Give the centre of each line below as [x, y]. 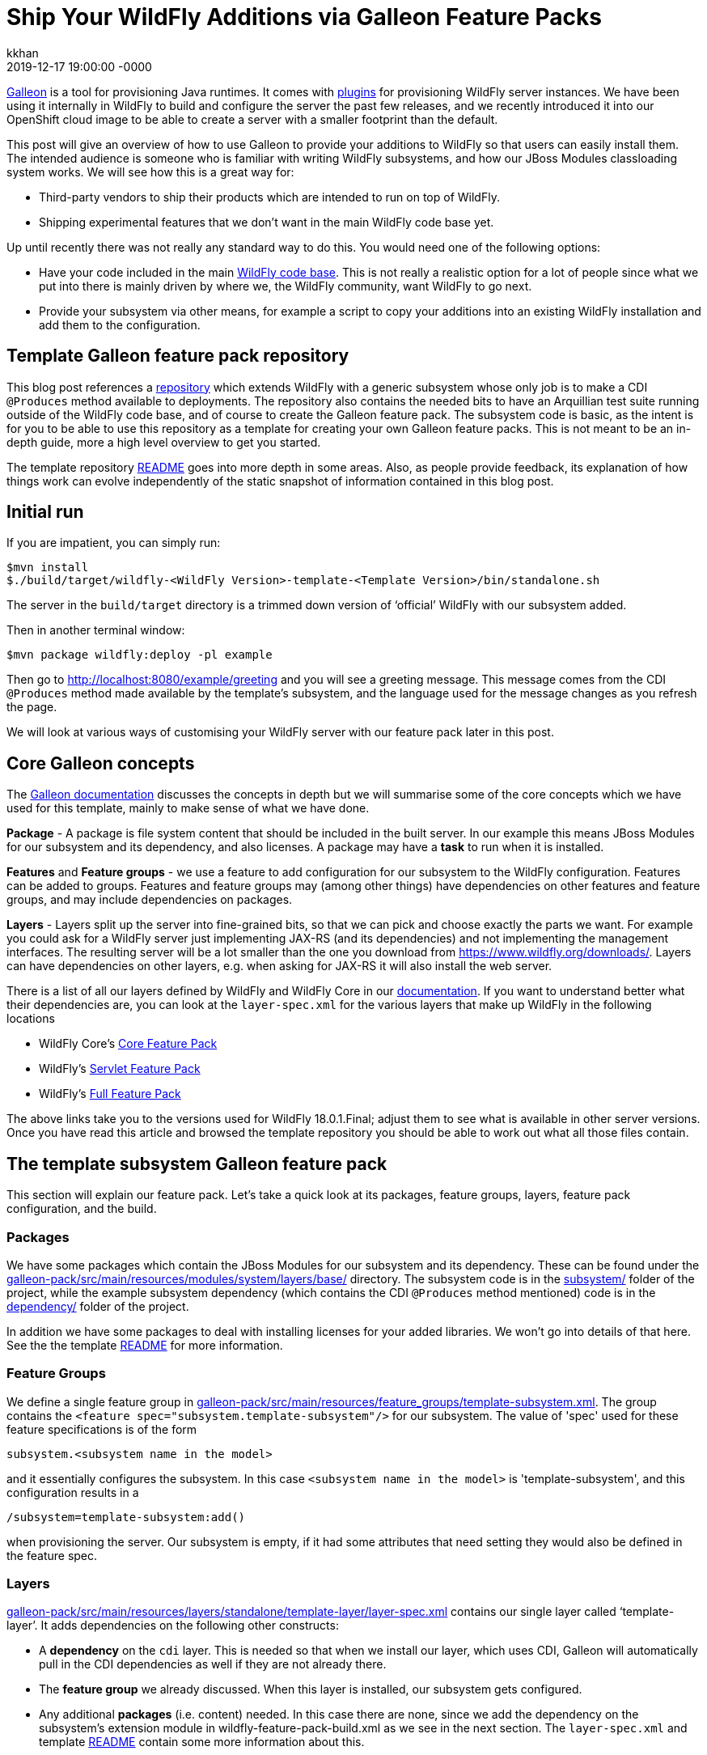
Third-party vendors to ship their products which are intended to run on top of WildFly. [269, 197]
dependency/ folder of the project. [98, 1306]
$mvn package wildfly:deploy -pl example [140, 655]
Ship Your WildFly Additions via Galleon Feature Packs [304, 17]
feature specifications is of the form [102, 1429]
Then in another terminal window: [96, 630]
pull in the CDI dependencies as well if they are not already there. [213, 1664]
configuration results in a [73, 1492]
